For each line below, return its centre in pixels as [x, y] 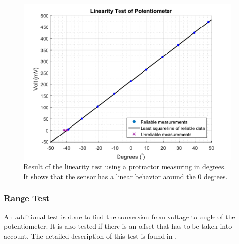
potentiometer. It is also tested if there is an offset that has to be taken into [118, 226]
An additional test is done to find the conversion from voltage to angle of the [119, 216]
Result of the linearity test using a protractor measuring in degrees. [125, 167]
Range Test [27, 198]
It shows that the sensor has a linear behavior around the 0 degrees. [126, 176]
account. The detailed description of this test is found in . [91, 235]
